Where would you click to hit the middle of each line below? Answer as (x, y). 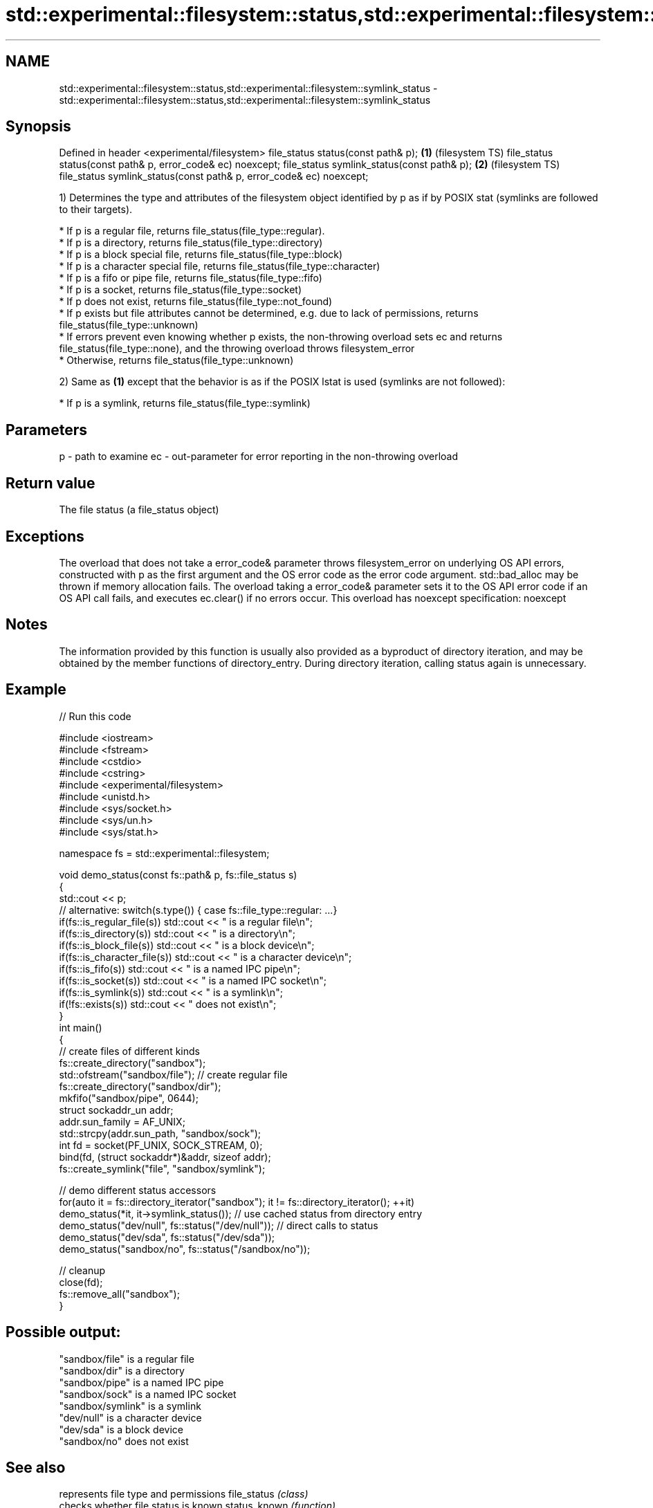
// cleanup (82, 1270)
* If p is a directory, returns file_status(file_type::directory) (191, 243)
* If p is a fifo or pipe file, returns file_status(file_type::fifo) (191, 278)
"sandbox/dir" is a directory (122, 1370)
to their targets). (96, 210)
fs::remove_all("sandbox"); (119, 1294)
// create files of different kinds (129, 1051)
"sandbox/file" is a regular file (127, 1359)
